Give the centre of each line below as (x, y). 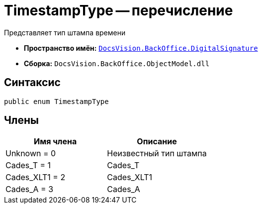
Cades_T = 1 (28, 165)
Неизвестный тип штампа (157, 154)
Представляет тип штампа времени (65, 32)
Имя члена (55, 142)
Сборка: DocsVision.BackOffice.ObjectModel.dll (117, 63)
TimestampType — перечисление (119, 10)
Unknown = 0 (31, 154)
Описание (157, 142)
